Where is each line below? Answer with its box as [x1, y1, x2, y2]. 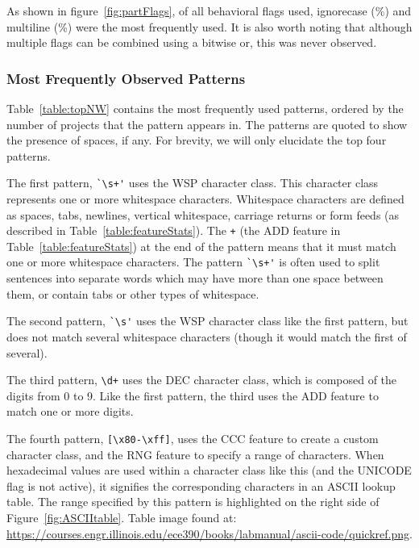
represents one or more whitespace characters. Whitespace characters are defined [6, 190, 404, 207]
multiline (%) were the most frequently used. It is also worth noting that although [6, 18, 413, 35]
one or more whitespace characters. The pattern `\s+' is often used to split [6, 253, 380, 270]
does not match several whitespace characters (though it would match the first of [6, 328, 407, 345]
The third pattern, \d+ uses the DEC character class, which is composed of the [6, 371, 397, 388]
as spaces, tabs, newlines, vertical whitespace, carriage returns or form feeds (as [6, 206, 400, 223]
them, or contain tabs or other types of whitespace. [6, 285, 259, 302]
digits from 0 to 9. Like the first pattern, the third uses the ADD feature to [6, 387, 379, 404]
